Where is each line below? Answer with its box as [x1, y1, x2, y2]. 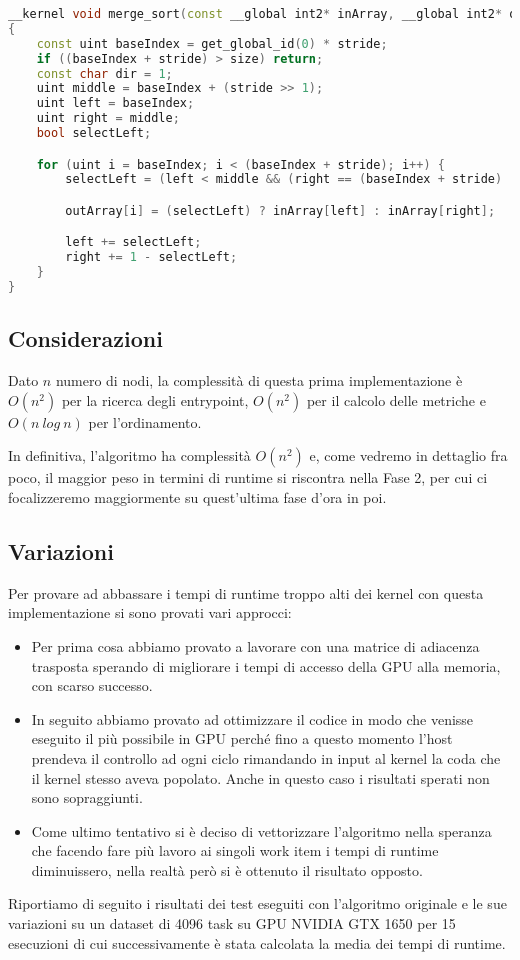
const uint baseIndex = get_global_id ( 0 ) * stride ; [36, 36, 388, 51]
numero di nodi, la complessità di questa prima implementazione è [55, 370, 463, 391]
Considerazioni [8, 323, 163, 354]
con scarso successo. [31, 675, 153, 696]
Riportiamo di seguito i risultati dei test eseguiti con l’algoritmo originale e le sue [8, 893, 507, 914]
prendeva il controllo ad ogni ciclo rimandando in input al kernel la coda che [31, 747, 501, 768]
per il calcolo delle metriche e [306, 389, 486, 410]
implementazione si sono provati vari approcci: [8, 602, 292, 623]
